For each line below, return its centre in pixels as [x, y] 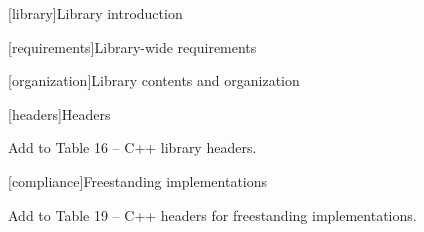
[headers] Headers [59, 113]
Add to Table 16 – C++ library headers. [132, 147]
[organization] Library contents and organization [154, 80]
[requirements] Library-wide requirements [132, 46]
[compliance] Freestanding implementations [138, 180]
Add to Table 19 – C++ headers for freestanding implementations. [212, 214]
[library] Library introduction [95, 13]
